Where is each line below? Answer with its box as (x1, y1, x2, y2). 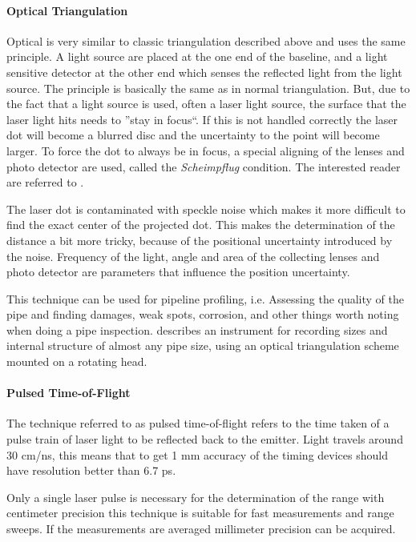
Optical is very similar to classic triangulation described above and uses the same (6, 32, 406, 49)
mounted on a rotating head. (6, 353, 147, 370)
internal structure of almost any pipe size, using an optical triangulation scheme (6, 337, 399, 354)
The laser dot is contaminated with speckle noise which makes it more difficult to (6, 200, 406, 217)
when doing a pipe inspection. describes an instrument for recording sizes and (6, 321, 388, 338)
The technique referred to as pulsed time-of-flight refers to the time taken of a (6, 415, 390, 432)
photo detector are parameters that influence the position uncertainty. (6, 263, 350, 280)
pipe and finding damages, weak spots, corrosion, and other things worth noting (6, 306, 399, 323)
